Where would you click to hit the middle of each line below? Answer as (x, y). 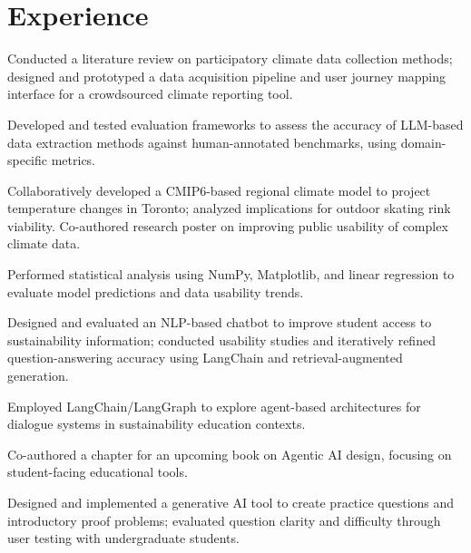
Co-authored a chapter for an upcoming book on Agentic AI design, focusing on (230, 454)
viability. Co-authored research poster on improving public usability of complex (228, 225)
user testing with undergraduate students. (123, 538)
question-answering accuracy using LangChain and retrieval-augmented (205, 358)
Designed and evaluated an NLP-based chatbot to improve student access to (220, 322)
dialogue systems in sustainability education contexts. (157, 424)
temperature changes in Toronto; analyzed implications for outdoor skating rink (229, 208)
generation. (38, 376)
